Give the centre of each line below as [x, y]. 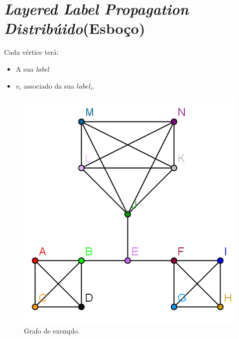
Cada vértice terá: [31, 52]
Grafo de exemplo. [52, 330]
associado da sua [49, 85]
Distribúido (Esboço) [75, 28]
